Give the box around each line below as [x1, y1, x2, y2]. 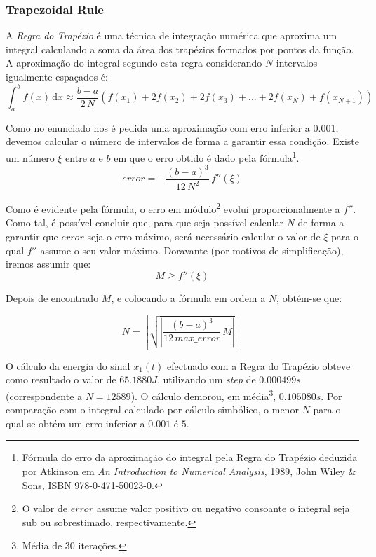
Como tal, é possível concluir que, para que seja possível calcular [6, 215, 283, 230]
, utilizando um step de [157, 372, 256, 387]
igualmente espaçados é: [6, 69, 108, 83]
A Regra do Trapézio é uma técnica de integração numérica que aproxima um [6, 28, 337, 43]
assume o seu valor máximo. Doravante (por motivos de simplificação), [40, 242, 344, 257]
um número [6, 150, 55, 165]
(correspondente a [6, 388, 83, 403]
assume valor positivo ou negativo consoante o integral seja [96, 501, 350, 516]
